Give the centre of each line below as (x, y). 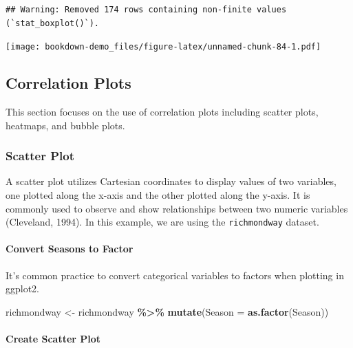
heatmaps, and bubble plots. (65, 125)
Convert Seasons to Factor (69, 249)
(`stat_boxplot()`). (53, 23)
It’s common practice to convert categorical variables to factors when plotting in (175, 275)
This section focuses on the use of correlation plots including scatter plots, (162, 112)
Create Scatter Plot (53, 339)
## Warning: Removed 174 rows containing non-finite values (146, 10)
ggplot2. (23, 289)
